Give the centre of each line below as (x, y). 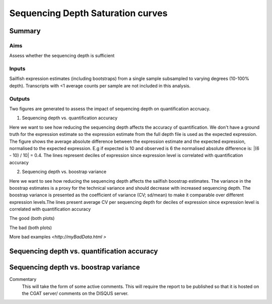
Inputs (17, 69)
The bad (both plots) (31, 227)
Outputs (20, 99)
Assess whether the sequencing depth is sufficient (62, 56)
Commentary (23, 279)
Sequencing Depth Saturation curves (88, 13)
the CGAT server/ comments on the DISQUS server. (75, 293)
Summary (25, 31)
